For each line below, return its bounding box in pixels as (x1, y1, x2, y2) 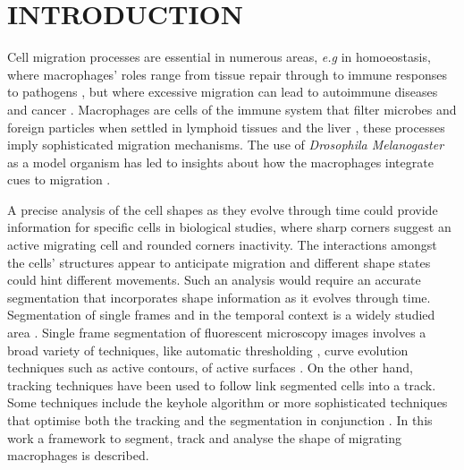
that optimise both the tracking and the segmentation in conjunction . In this (7, 411, 433, 429)
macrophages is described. (7, 446, 149, 465)
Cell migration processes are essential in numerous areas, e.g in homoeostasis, (7, 47, 431, 66)
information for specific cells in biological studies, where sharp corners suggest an (7, 218, 451, 236)
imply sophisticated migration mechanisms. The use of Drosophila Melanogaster (7, 135, 444, 154)
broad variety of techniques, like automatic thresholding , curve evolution (7, 340, 409, 359)
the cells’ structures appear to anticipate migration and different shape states (7, 252, 431, 271)
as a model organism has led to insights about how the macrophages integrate (7, 152, 434, 171)
